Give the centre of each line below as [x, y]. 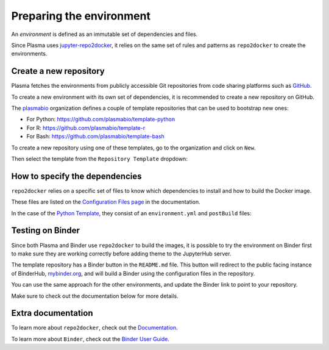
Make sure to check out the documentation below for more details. [95, 296]
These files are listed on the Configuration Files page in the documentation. [106, 202]
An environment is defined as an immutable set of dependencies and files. [104, 34]
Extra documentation [52, 313]
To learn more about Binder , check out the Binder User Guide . [90, 339]
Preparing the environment [81, 16]
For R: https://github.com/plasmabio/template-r [86, 127]
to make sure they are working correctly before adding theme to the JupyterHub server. [121, 254]
